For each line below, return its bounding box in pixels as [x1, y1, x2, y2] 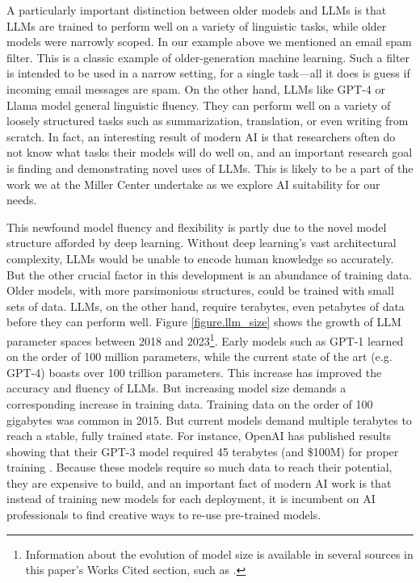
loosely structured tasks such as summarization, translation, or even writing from [6, 112, 409, 129]
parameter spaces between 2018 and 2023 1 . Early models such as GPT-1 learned [6, 329, 404, 349]
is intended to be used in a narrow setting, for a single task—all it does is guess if [6, 65, 410, 82]
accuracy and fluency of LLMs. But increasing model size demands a [6, 380, 346, 396]
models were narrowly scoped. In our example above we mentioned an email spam [6, 33, 412, 50]
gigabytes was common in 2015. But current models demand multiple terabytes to [6, 411, 412, 428]
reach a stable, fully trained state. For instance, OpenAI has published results [6, 427, 392, 444]
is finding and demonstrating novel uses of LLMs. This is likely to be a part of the [6, 159, 414, 176]
